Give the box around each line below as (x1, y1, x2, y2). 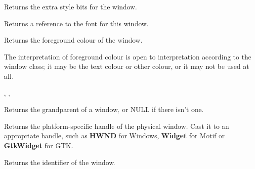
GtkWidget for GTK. (4, 140, 73, 150)
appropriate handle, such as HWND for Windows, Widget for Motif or (4, 130, 225, 141)
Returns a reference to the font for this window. (4, 18, 149, 28)
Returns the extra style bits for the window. (4, 1, 137, 11)
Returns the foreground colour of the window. (4, 35, 143, 45)
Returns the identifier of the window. (4, 157, 116, 167)
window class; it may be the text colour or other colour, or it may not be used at (4, 61, 249, 71)
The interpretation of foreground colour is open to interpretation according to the (4, 51, 252, 61)
